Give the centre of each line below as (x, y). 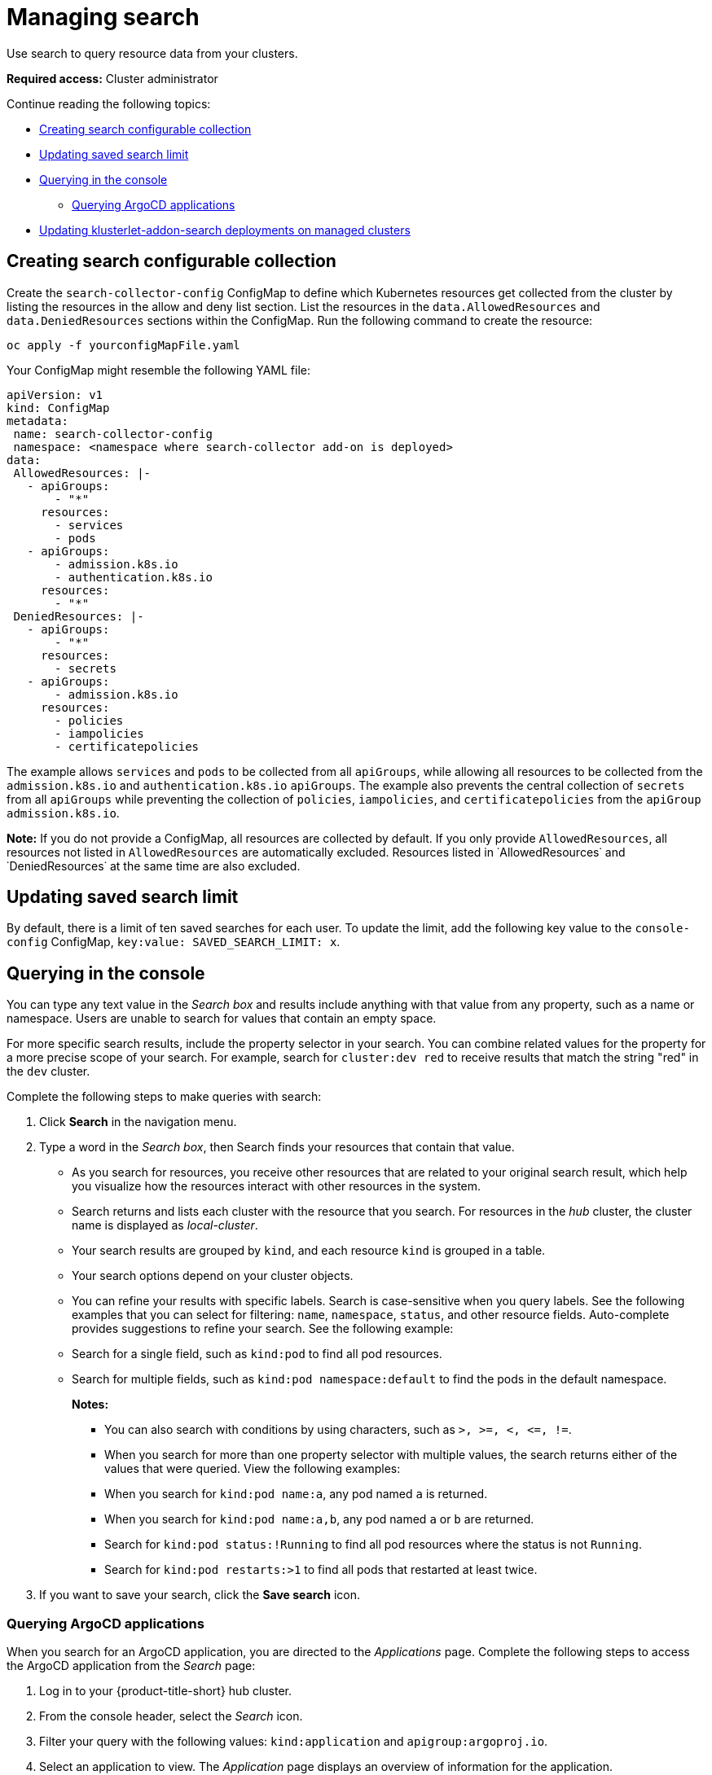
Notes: (90, 1405)
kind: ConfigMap (58, 408)
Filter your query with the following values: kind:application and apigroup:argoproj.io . (294, 1742)
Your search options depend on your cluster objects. (213, 1276)
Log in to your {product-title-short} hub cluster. (165, 1691)
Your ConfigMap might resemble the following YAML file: (158, 370)
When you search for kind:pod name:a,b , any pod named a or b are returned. (319, 1519)
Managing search (103, 17)
